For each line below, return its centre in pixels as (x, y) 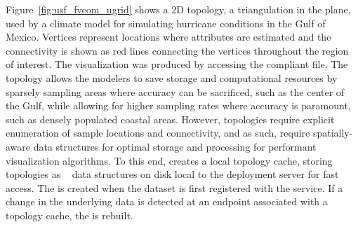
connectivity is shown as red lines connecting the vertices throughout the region (177, 50)
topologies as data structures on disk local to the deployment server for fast (172, 174)
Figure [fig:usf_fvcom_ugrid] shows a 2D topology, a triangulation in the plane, (178, 9)
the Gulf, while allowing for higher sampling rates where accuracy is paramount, (178, 105)
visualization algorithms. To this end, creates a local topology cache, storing (169, 160)
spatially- (333, 133)
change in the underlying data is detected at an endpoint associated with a (167, 201)
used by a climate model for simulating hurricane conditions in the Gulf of (166, 23)
